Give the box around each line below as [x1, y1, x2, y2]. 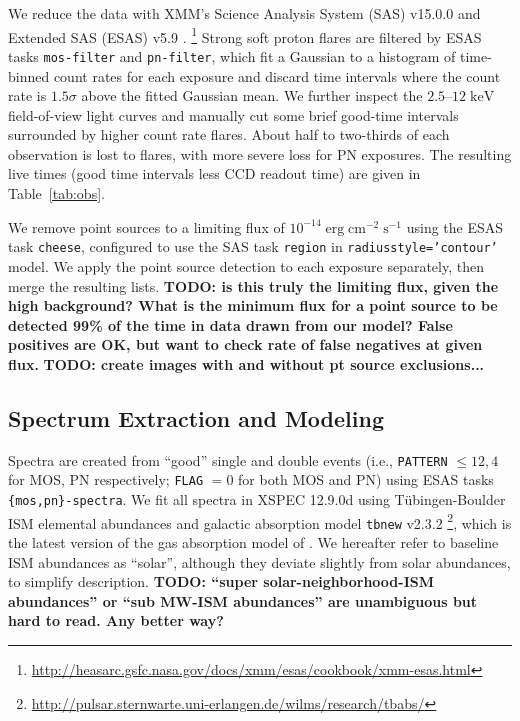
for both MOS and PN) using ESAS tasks [238, 469, 494, 490]
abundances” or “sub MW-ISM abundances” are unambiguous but [8, 590, 478, 611]
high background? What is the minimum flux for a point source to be [8, 295, 498, 316]
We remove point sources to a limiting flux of [8, 216, 285, 237]
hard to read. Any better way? [8, 610, 224, 631]
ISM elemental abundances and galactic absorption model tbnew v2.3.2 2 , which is [8, 509, 512, 533]
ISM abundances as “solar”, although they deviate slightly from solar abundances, [8, 551, 511, 572]
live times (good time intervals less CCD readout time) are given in [8, 163, 421, 184]
